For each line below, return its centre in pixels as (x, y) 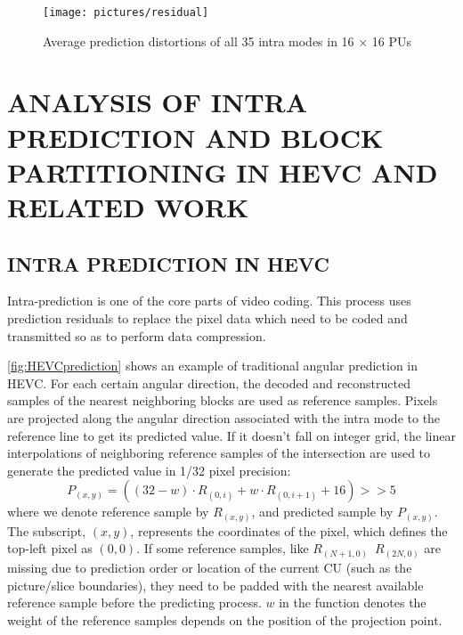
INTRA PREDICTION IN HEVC (168, 263)
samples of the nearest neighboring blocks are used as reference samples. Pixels (223, 400)
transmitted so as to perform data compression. (137, 335)
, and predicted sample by (322, 512)
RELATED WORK (128, 207)
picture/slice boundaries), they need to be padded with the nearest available (215, 585)
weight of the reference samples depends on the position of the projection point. (225, 619)
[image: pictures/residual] (126, 12)
